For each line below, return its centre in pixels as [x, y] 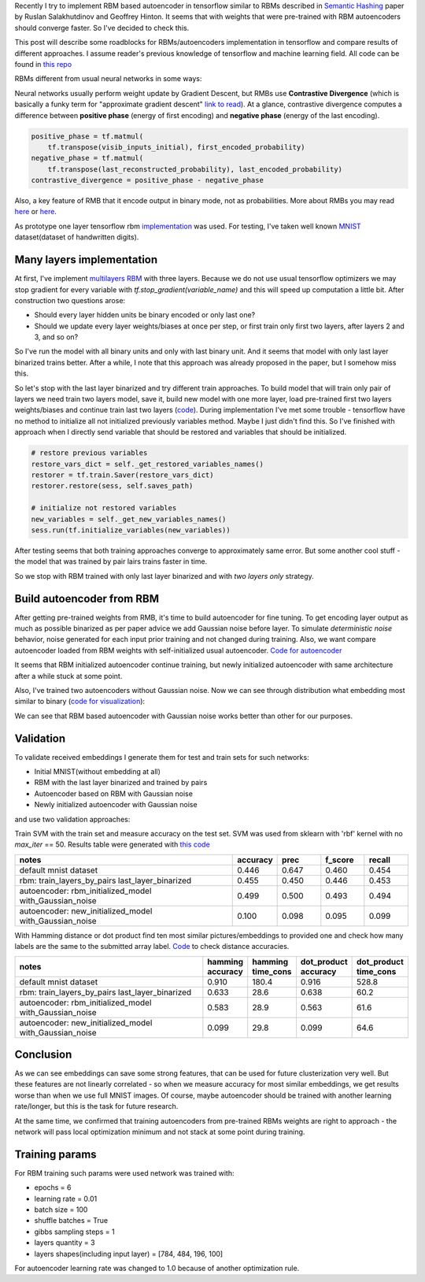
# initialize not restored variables [104, 508]
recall [380, 860]
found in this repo [43, 64]
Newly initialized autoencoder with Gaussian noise [116, 805]
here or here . [35, 212]
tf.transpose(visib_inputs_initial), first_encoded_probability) [176, 147]
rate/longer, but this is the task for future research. [96, 1106]
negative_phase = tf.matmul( [87, 158]
